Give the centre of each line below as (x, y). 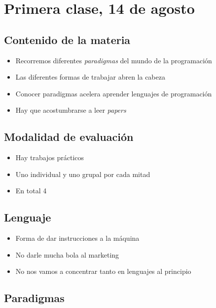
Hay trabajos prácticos (50, 157)
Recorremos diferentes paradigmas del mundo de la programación (114, 60)
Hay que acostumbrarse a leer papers (71, 110)
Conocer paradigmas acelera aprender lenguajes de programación (114, 93)
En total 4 (31, 191)
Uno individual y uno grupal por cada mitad (83, 174)
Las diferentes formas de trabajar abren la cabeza (90, 77)
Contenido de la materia (67, 39)
